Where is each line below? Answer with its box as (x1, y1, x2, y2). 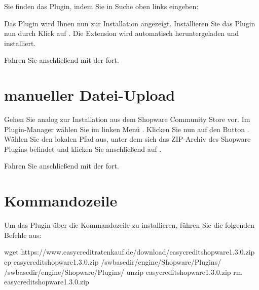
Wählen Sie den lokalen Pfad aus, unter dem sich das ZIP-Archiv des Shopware (4, 134, 251, 144)
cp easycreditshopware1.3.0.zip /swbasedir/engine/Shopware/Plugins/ (4, 256, 221, 267)
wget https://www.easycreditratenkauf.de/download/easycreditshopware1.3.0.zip (4, 246, 255, 257)
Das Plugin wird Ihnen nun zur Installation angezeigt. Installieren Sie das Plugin (4, 18, 255, 28)
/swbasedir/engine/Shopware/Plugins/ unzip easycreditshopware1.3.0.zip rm (4, 266, 242, 277)
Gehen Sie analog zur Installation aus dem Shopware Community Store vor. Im (4, 114, 250, 125)
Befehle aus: (4, 229, 42, 240)
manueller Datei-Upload (4, 85, 175, 105)
